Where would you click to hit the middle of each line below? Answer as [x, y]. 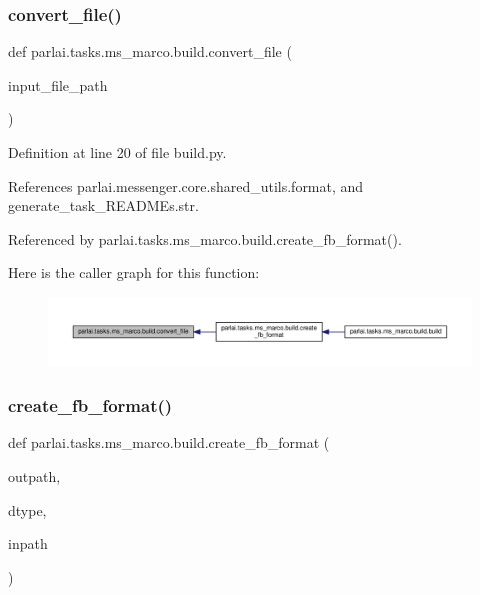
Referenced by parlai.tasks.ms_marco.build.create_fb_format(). [205, 238]
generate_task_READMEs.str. [103, 205]
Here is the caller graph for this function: [134, 272]
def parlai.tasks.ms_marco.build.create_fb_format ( [169, 442]
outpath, [34, 475]
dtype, [27, 509]
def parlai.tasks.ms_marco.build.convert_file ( [150, 51]
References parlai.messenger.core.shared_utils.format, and [186, 185]
